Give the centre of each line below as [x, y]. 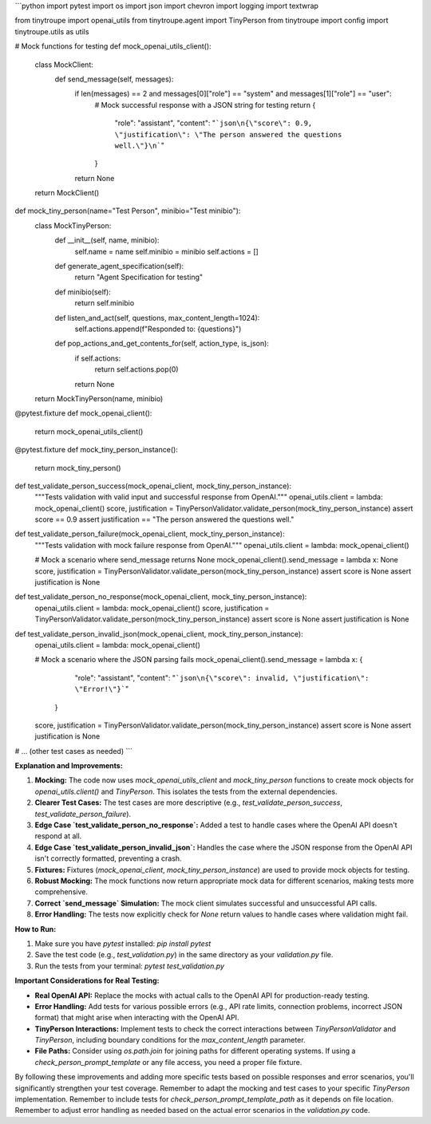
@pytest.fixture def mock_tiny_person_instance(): [97, 450]
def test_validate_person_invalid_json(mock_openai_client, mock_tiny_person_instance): [159, 633]
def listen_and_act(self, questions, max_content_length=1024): [157, 317]
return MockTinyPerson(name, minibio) [99, 398]
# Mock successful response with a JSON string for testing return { [205, 105]
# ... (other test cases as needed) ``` [74, 751]
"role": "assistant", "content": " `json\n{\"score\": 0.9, [214, 123]
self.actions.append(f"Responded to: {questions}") [158, 329]
